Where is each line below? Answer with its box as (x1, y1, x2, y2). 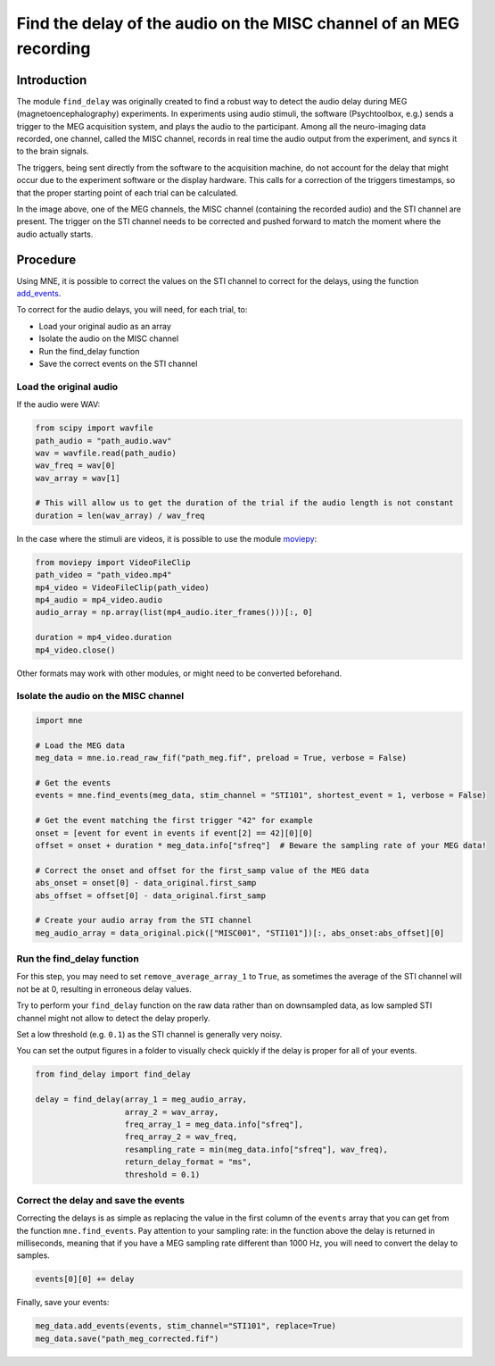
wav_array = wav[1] (35, 473, 120, 483)
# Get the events (35, 778, 111, 788)
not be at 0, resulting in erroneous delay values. (16, 983, 192, 995)
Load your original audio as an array (38, 321, 171, 331)
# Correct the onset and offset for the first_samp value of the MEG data (35, 865, 370, 875)
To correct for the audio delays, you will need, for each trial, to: (16, 304, 248, 315)
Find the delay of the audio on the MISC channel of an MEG (16, 13, 459, 33)
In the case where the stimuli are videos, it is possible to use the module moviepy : (16, 533, 318, 544)
